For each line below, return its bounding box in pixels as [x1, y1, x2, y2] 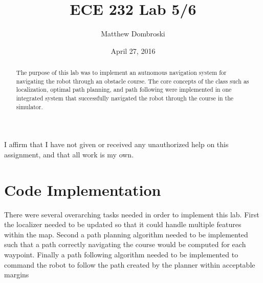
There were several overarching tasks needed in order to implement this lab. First [4, 209, 259, 219]
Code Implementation [4, 179, 161, 200]
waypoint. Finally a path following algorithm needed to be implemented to [4, 249, 238, 260]
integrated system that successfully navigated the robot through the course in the [16, 94, 234, 103]
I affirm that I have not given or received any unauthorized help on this [4, 139, 229, 150]
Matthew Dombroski [101, 28, 165, 39]
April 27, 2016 [111, 45, 156, 56]
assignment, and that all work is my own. [4, 149, 134, 159]
